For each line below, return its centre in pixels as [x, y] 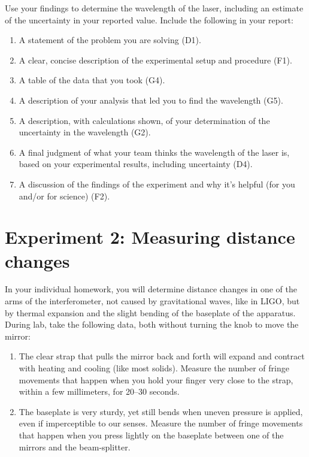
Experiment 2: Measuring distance [150, 237]
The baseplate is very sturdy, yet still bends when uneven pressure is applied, [161, 411]
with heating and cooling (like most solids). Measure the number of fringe [154, 368]
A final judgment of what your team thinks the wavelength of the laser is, [154, 152]
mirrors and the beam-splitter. [75, 447]
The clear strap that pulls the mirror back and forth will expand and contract [162, 356]
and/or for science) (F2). [64, 196]
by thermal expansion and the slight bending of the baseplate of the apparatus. [150, 312]
